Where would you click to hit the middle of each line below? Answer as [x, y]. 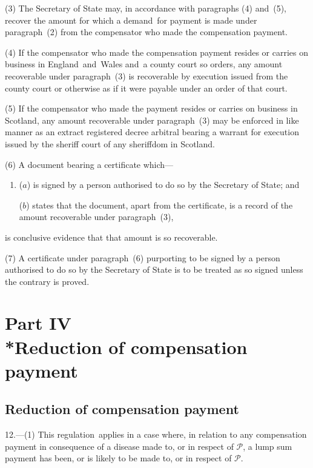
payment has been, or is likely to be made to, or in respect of [118, 458]
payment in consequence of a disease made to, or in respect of [119, 446]
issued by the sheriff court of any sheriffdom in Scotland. [110, 143]
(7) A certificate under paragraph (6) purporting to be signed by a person [143, 257]
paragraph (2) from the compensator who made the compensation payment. [146, 32]
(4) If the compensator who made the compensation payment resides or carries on [157, 52]
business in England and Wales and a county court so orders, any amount [144, 64]
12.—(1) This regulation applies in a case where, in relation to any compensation [156, 434]
